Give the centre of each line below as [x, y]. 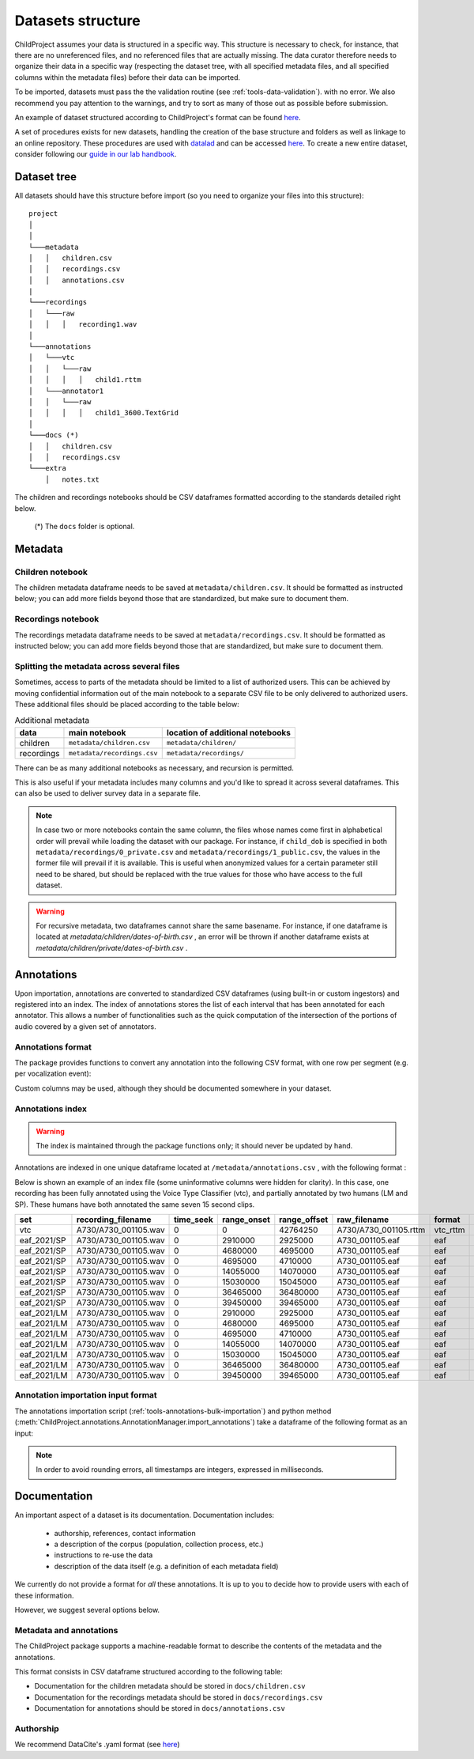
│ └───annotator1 [66, 391]
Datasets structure [78, 21]
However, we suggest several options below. [87, 1610]
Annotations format [53, 1046]
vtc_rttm [450, 1230]
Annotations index [51, 1109]
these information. [44, 1595]
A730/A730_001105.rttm [381, 1230]
